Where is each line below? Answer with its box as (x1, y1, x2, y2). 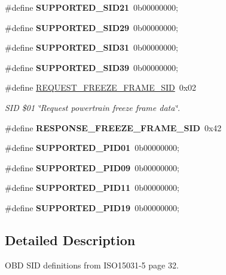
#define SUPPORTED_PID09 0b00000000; (5, 161, 179, 174)
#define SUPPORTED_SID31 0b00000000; (5, 41, 178, 54)
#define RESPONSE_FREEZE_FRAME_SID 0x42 (5, 121, 222, 134)
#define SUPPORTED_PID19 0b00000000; (5, 201, 179, 214)
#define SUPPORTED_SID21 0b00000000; (5, 1, 178, 13)
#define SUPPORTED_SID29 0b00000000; (5, 21, 178, 33)
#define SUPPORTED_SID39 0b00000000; (5, 61, 178, 73)
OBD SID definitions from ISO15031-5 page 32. (5, 258, 179, 271)
